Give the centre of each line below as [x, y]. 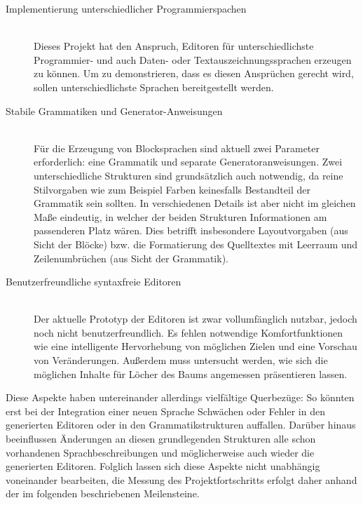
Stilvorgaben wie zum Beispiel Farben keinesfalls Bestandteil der [172, 189]
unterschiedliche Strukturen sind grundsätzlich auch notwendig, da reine [189, 175]
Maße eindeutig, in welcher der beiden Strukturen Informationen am [180, 216]
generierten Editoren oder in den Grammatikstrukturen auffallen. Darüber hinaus [181, 425]
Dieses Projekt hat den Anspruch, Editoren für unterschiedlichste [174, 46]
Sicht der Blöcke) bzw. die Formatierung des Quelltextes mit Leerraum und [196, 244]
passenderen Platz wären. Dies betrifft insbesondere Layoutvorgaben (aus [191, 230]
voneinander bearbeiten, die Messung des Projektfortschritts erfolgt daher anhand [181, 479]
